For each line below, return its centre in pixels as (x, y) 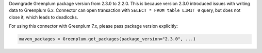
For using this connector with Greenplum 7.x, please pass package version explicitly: (93, 26)
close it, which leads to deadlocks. (43, 17)
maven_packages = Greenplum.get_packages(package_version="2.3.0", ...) (107, 39)
